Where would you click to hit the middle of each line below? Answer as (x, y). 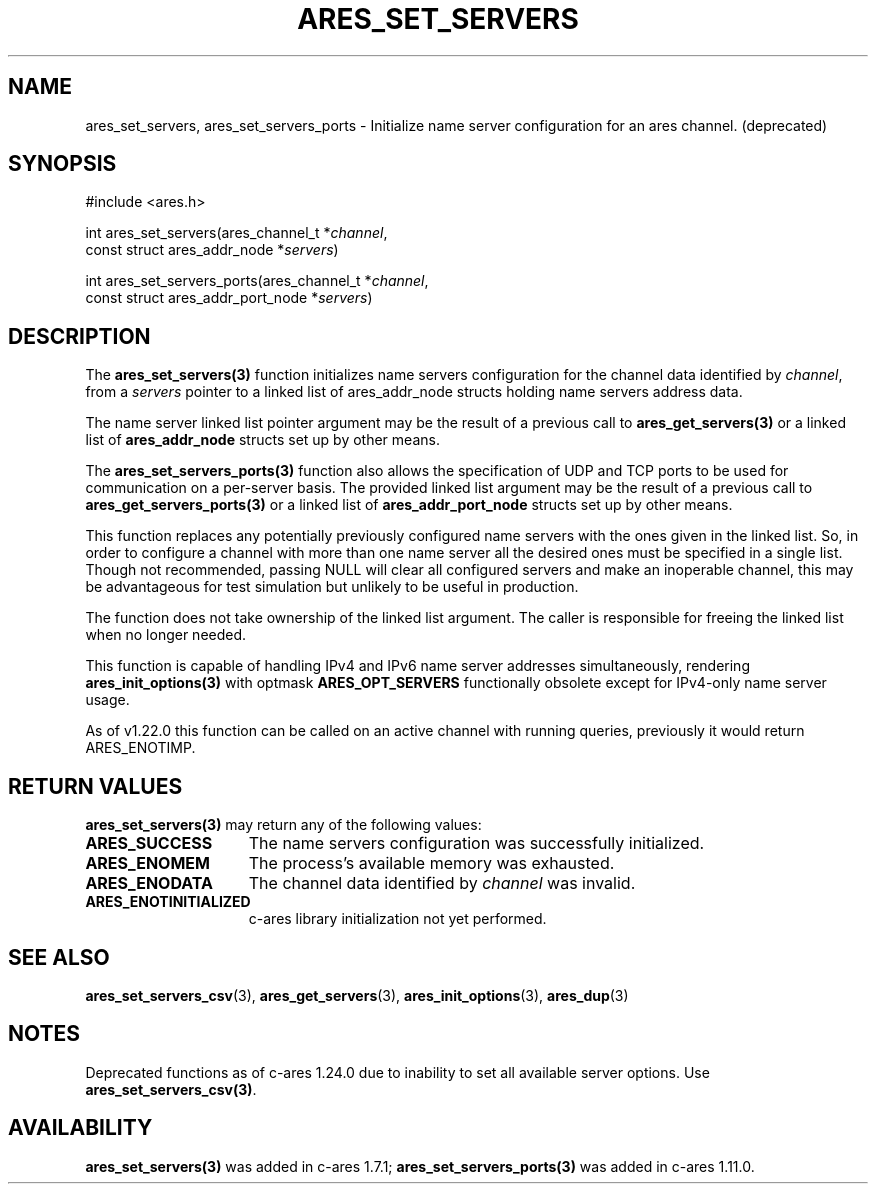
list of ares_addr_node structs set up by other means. (262, 440)
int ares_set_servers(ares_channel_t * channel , (236, 233)
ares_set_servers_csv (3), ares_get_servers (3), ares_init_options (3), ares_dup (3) (357, 995)
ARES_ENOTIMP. (140, 748)
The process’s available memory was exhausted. (431, 863)
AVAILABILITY (80, 1128)
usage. (107, 700)
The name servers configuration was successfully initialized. (476, 843)
